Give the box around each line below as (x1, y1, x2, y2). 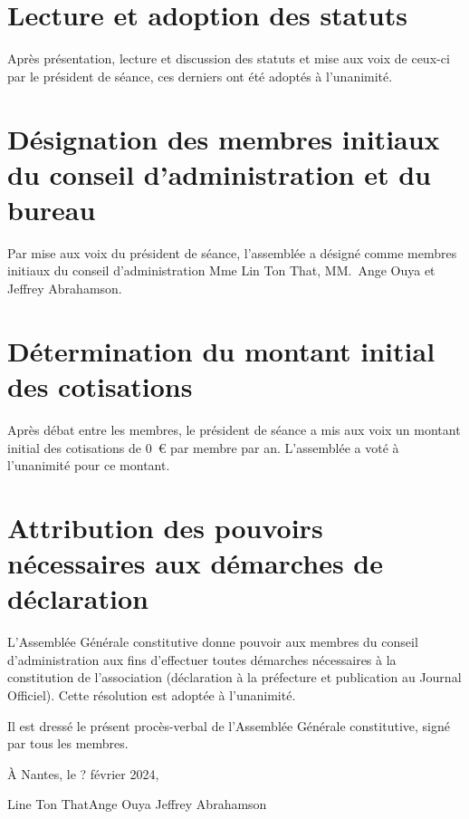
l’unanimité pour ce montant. (7, 456, 170, 475)
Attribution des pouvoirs (7, 508, 323, 545)
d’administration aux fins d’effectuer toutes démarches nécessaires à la (7, 650, 397, 669)
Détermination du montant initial (7, 332, 435, 369)
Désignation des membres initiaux (7, 120, 440, 157)
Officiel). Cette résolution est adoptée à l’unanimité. (7, 685, 296, 704)
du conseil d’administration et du (7, 155, 431, 192)
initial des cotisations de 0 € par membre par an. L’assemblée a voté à (7, 438, 399, 457)
